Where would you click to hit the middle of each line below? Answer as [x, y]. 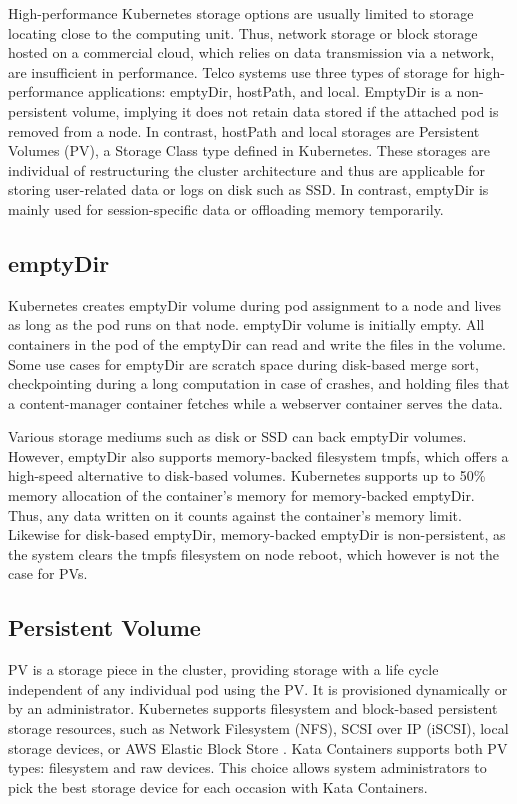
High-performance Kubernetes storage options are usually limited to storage [241, 13]
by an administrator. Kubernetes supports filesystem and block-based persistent [253, 708]
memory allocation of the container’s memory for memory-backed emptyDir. [241, 495]
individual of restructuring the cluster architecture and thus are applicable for [246, 169]
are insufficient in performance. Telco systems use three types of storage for [239, 71]
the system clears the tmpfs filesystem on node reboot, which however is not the [253, 553]
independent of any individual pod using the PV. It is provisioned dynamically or [258, 688]
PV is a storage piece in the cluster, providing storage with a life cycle [223, 669]
